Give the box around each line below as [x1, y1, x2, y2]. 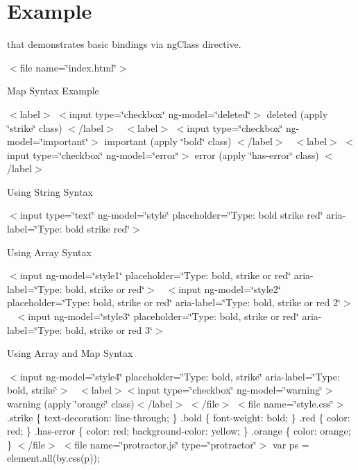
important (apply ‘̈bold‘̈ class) [104, 134, 232, 149]
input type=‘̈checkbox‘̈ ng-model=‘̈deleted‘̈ [69, 106, 251, 121]
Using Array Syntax [7, 244, 92, 259]
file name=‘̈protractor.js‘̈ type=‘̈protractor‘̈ [74, 437, 257, 451]
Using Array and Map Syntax [7, 346, 133, 360]
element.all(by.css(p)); [7, 451, 100, 465]
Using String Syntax [7, 184, 93, 199]
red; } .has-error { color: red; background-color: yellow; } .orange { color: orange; [7, 423, 351, 438]
